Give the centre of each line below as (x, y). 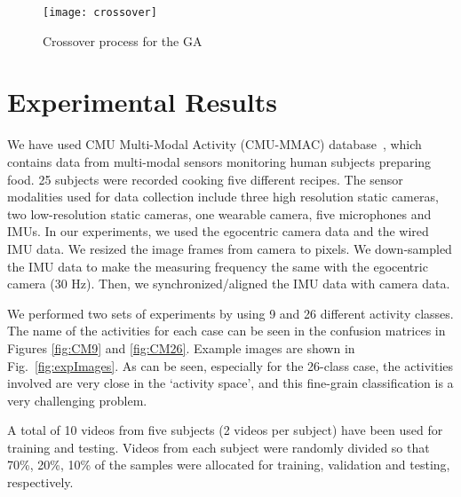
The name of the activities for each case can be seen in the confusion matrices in (227, 331)
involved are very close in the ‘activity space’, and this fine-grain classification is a (230, 383)
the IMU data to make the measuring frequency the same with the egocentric (218, 266)
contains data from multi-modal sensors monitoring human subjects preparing (219, 161)
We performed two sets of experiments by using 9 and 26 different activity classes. (230, 313)
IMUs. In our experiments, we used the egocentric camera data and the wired (218, 231)
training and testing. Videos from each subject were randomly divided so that (219, 447)
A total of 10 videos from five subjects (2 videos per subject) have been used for (225, 430)
